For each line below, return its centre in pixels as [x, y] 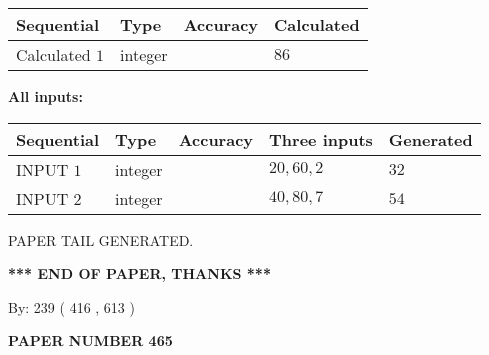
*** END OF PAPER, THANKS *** [139, 273]
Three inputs [321, 139]
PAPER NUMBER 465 [90, 340]
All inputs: [45, 96]
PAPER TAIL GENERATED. [101, 239]
